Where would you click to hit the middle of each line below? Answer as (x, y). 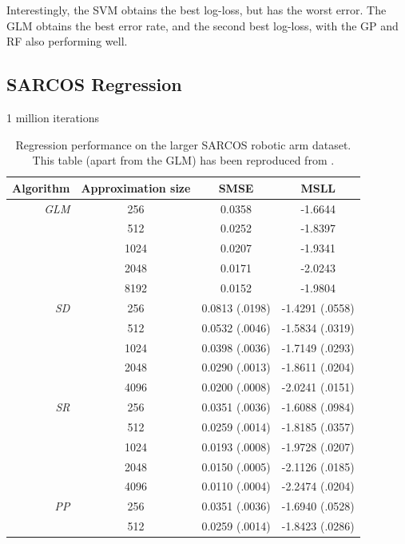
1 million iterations (53, 117)
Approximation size (136, 187)
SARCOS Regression (94, 84)
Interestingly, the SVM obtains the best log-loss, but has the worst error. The (197, 10)
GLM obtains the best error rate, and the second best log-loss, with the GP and (202, 25)
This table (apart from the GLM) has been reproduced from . (183, 160)
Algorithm (41, 187)
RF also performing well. (67, 41)
